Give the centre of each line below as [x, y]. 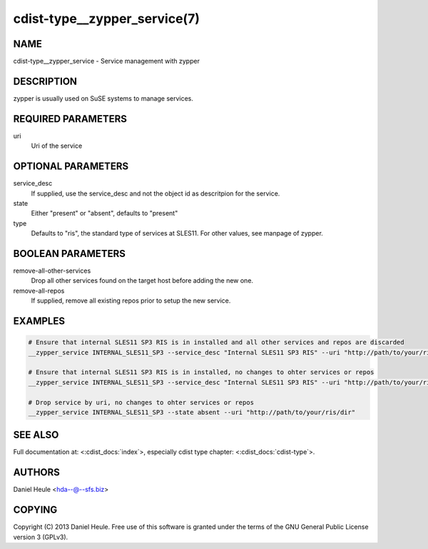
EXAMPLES [39, 321]
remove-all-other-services [52, 271]
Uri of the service [57, 146]
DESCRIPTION [45, 81]
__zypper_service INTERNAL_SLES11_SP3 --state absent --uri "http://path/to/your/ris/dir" [192, 412]
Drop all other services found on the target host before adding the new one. [142, 281]
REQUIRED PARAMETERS [70, 119]
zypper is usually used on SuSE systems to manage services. [103, 98]
